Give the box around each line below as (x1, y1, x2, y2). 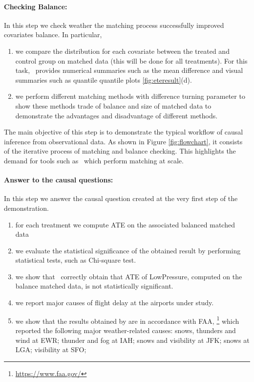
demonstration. (4, 202, 49, 213)
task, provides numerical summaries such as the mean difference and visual (15, 65, 243, 75)
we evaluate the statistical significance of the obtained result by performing (15, 245, 241, 255)
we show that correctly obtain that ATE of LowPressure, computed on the (15, 271, 242, 281)
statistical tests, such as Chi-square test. (15, 255, 136, 265)
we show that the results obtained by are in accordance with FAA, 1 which (15, 314, 239, 326)
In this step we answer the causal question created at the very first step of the (4, 193, 238, 203)
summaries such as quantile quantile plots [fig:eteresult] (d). (15, 74, 192, 85)
